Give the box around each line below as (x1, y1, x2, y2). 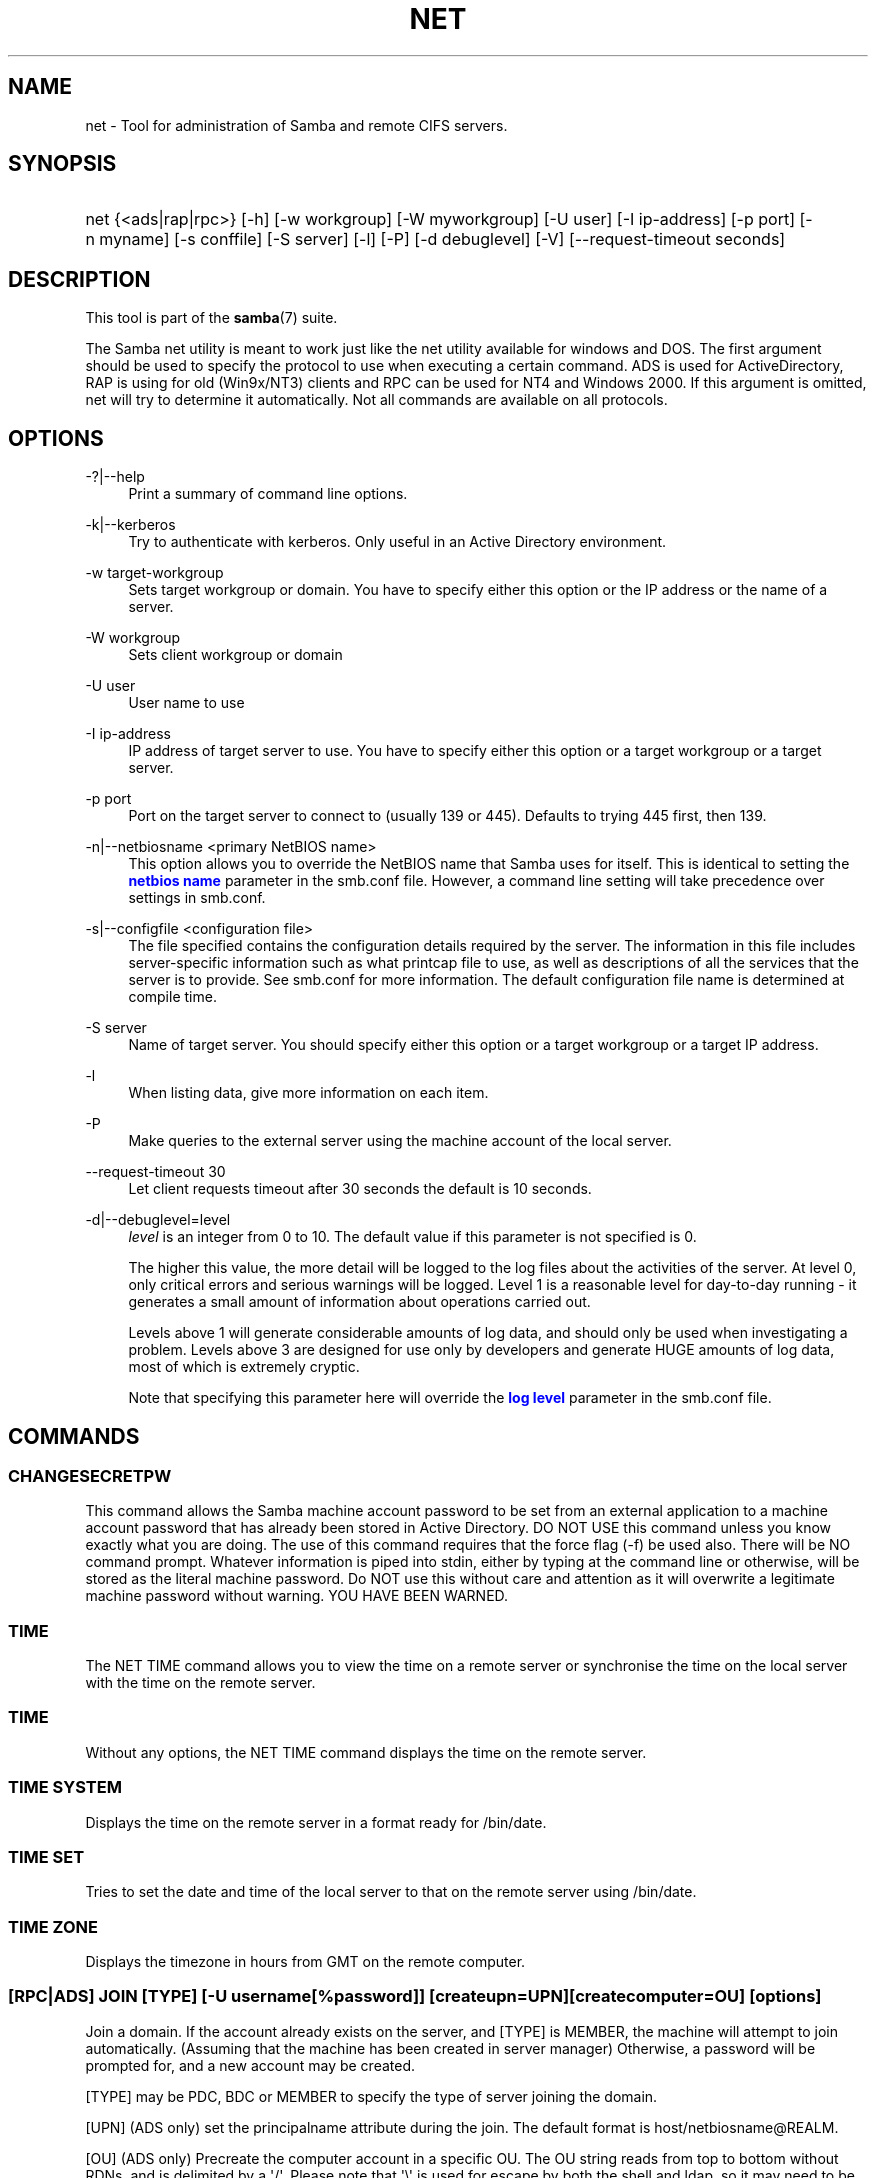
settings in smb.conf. (128, 889, 266, 907)
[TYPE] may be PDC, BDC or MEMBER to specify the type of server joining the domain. (85, 2087, 658, 2105)
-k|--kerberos (85, 516, 176, 534)
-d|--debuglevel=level (85, 1211, 231, 1229)
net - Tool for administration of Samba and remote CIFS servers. (85, 116, 508, 134)
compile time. (128, 988, 217, 1006)
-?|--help (85, 468, 145, 486)
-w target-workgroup (85, 564, 224, 582)
